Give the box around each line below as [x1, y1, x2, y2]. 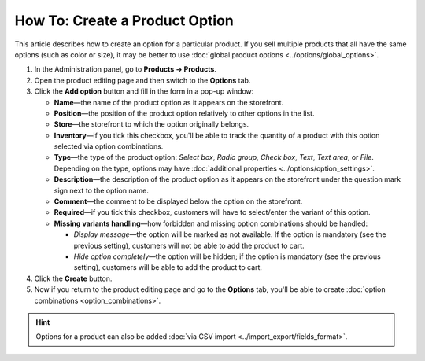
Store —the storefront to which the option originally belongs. [54, 120, 249, 129]
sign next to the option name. [54, 186, 149, 195]
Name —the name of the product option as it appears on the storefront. [54, 98, 284, 107]
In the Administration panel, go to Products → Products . [34, 64, 216, 74]
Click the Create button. [34, 274, 113, 283]
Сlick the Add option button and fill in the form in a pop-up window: [34, 87, 254, 96]
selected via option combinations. [54, 142, 164, 151]
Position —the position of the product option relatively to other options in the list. [54, 109, 315, 118]
